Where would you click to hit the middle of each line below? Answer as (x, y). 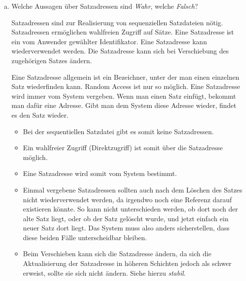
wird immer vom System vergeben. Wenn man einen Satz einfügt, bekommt (124, 96)
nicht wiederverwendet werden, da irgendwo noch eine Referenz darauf (127, 199)
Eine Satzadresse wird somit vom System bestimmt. (100, 173)
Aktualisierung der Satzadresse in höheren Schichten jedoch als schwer (127, 263)
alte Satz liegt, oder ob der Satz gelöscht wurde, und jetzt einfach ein (126, 218)
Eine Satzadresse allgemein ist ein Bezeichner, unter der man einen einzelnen (125, 77)
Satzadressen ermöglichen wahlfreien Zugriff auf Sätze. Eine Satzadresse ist (123, 32)
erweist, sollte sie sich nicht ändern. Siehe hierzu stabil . (104, 272)
